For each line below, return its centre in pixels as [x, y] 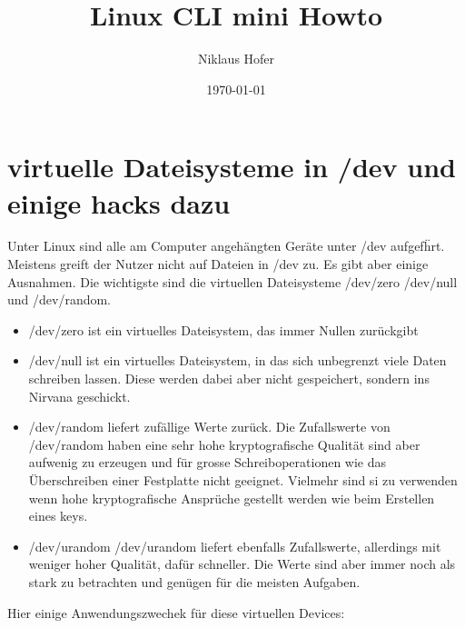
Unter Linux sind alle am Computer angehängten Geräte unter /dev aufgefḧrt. [226, 246]
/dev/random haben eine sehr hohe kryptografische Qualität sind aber [224, 444]
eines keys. [58, 516]
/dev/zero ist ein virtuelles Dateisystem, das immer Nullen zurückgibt [223, 329]
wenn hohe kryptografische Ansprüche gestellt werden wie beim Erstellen [232, 498]
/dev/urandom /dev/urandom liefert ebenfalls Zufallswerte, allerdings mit [235, 546]
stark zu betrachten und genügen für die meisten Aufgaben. [194, 581]
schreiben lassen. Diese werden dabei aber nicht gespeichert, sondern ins [229, 378]
